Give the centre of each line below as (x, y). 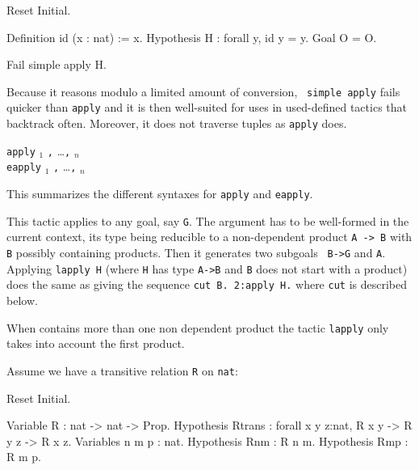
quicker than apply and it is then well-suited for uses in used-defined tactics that (207, 107)
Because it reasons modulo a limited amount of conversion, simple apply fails (203, 91)
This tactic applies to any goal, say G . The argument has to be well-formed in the (208, 220)
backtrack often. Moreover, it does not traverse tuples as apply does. (177, 123)
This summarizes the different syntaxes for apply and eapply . (160, 194)
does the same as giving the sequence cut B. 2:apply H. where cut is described (207, 284)
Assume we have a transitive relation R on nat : (122, 370)
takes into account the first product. (96, 343)
